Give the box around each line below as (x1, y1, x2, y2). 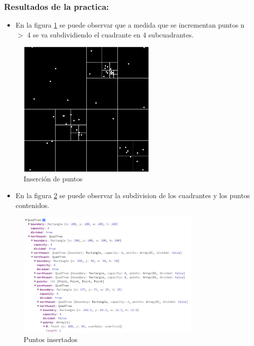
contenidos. (15, 200, 49, 210)
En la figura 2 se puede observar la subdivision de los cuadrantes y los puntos (15, 190, 250, 200)
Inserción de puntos (24, 173, 83, 184)
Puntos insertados (24, 334, 77, 345)
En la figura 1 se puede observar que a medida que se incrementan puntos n (15, 20, 245, 30)
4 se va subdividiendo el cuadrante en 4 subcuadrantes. (27, 29, 194, 39)
